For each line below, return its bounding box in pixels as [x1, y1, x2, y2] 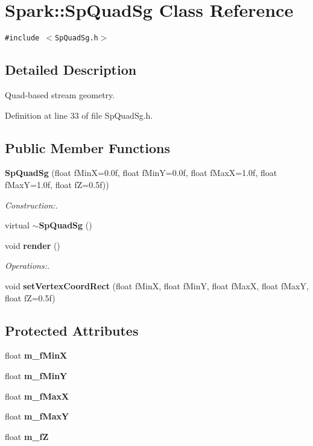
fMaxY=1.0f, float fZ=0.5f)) [5, 178, 109, 190]
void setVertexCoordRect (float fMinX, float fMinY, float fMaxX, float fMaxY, [5, 279, 309, 292]
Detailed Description [5, 60, 137, 79]
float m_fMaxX [5, 389, 69, 402]
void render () [5, 239, 60, 251]
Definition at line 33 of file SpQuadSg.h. [5, 108, 153, 121]
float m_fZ [5, 430, 49, 442]
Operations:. [5, 259, 50, 272]
